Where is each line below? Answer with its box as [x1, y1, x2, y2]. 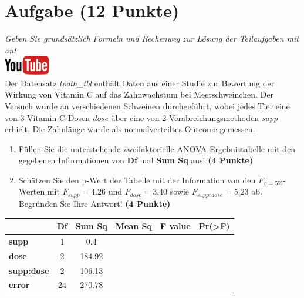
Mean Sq [115, 220, 153, 232]
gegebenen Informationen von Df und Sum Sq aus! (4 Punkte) [18, 154, 254, 166]
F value [160, 220, 191, 232]
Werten [18, 185, 45, 197]
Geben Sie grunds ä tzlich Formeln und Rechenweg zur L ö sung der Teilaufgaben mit [5, 32, 299, 45]
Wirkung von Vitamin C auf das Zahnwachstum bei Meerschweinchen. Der [5, 88, 273, 101]
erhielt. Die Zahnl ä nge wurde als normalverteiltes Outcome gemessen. [5, 123, 255, 135]
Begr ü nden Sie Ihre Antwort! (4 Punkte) [18, 197, 171, 209]
